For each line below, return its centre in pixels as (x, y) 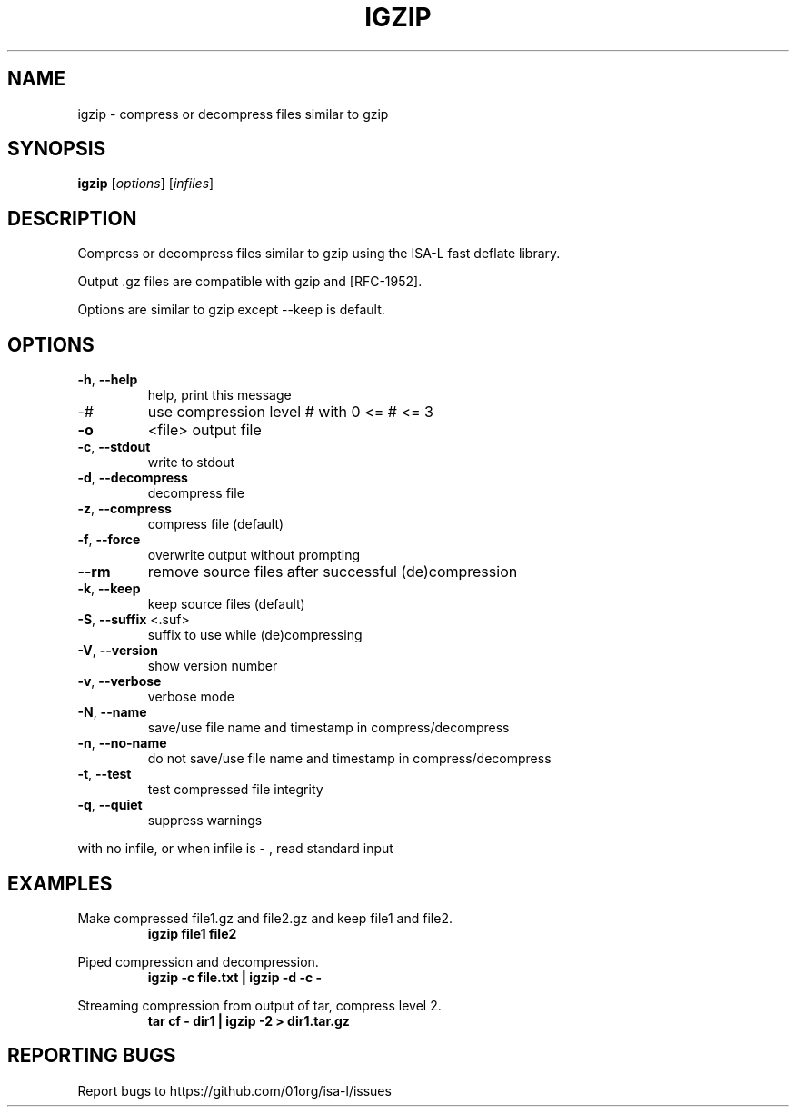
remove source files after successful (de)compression (333, 572)
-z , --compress (124, 509)
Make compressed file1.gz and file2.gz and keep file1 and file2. (265, 918)
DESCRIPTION (72, 218)
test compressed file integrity (235, 790)
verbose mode (191, 697)
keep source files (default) (226, 604)
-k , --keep (109, 589)
